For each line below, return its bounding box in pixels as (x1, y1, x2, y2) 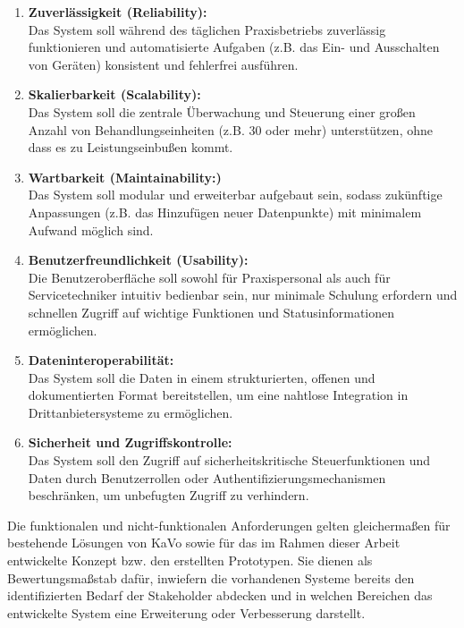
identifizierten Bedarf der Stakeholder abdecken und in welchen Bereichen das (7, 586, 433, 605)
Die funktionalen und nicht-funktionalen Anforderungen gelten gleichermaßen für (7, 515, 451, 534)
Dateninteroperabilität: (28, 351, 174, 369)
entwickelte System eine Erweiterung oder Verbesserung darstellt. (7, 603, 366, 622)
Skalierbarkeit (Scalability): (28, 85, 201, 104)
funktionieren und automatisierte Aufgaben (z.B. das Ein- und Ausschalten (28, 38, 440, 56)
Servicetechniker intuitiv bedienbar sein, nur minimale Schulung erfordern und (28, 285, 458, 304)
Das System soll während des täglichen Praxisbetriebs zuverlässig (28, 20, 386, 38)
